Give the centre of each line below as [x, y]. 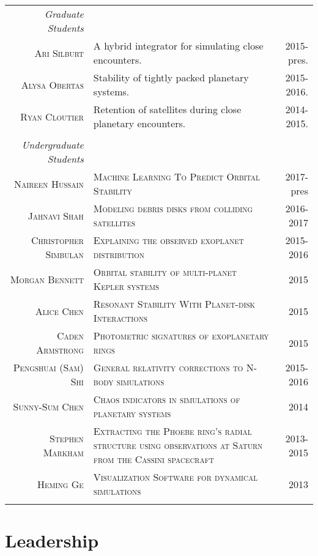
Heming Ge [61, 484]
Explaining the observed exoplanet [168, 240]
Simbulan [65, 254]
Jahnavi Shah [56, 215]
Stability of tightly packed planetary [171, 77]
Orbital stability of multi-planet [165, 272]
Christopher [57, 240]
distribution [119, 254]
